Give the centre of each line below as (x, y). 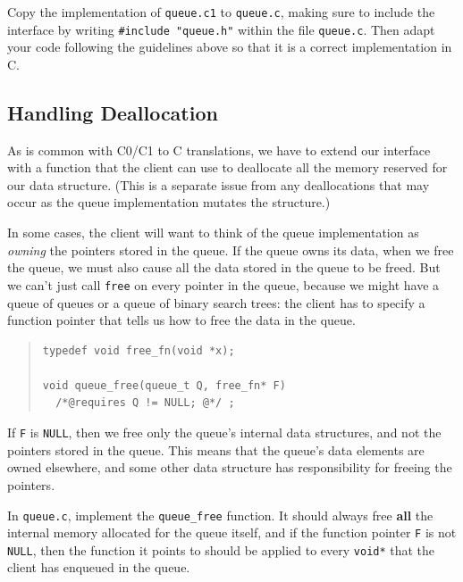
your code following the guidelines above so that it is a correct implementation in (230, 47)
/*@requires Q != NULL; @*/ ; (145, 403)
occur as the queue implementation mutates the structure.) (169, 202)
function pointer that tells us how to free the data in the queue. (181, 320)
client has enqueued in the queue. (99, 567)
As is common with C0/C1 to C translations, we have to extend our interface (219, 150)
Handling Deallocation (113, 112)
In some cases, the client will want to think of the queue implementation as (213, 233)
